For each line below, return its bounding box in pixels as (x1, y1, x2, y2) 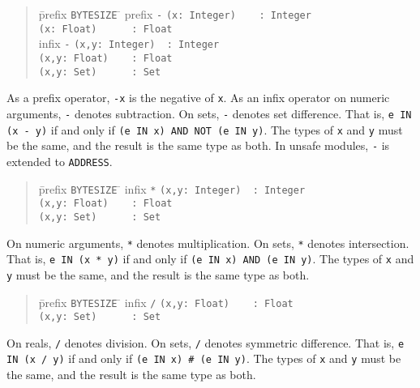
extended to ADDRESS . (6, 152, 113, 169)
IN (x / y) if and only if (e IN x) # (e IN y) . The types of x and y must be (6, 350, 401, 367)
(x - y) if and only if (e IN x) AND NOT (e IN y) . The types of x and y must (6, 121, 403, 138)
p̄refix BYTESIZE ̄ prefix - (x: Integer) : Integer (38, 6, 311, 22)
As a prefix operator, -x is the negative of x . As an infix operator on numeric (6, 89, 390, 106)
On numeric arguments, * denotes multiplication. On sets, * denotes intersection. (6, 234, 409, 251)
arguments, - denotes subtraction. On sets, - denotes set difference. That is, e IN (6, 104, 412, 122)
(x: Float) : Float (38, 23, 173, 35)
